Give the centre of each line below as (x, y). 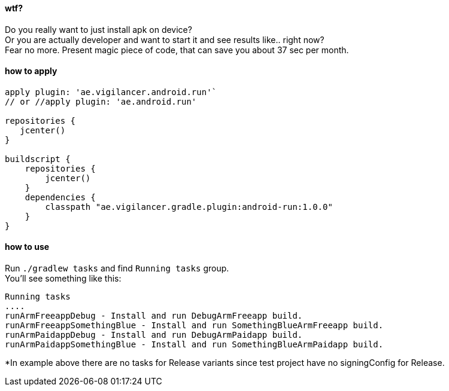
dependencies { (60, 197)
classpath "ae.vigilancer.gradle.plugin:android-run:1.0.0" (189, 207)
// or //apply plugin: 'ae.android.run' (101, 101)
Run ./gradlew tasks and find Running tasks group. (117, 268)
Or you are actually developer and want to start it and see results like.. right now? (165, 39)
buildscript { (38, 159)
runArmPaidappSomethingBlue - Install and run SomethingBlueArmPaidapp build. (194, 345)
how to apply (31, 71)
